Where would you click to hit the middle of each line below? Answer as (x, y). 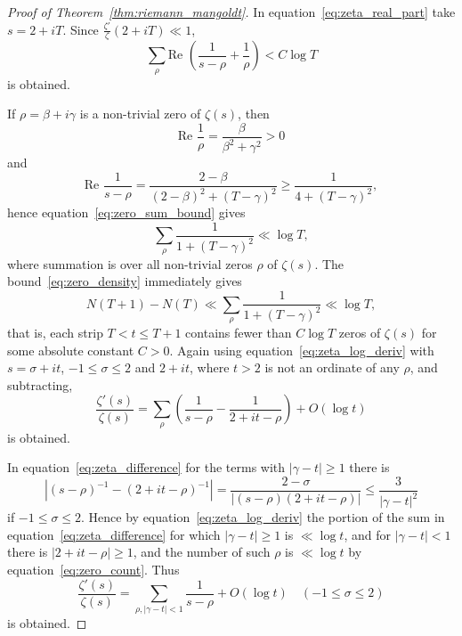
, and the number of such (202, 552)
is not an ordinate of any (332, 367)
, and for (367, 534)
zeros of (360, 332)
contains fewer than (239, 332)
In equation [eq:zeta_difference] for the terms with (146, 467)
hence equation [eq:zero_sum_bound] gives (126, 212)
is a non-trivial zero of (140, 114)
